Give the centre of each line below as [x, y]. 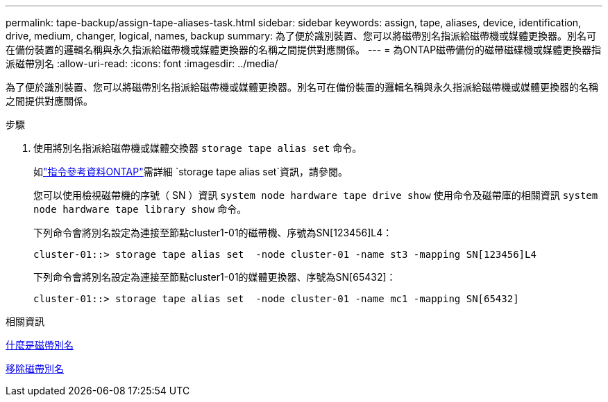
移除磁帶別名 [35, 368]
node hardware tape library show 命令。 [140, 209]
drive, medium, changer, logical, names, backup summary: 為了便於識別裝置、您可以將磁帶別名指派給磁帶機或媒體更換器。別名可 [301, 36]
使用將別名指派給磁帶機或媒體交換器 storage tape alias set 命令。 [198, 148]
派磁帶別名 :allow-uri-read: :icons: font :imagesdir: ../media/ [142, 63]
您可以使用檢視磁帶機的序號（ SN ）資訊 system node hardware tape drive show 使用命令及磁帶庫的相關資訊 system [316, 195]
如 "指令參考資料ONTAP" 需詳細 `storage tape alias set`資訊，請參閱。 [191, 172]
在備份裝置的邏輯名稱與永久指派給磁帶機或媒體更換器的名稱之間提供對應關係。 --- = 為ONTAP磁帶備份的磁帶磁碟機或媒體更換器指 [304, 50]
